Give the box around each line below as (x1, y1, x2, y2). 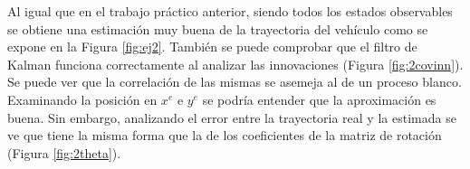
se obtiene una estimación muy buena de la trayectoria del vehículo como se (7, 19, 428, 38)
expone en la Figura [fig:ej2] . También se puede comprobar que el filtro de (7, 37, 417, 56)
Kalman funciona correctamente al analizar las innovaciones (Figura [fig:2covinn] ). (7, 54, 464, 73)
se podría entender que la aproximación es (202, 89, 436, 108)
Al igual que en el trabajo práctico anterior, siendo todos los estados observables (7, 2, 453, 20)
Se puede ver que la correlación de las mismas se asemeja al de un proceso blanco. (7, 72, 462, 91)
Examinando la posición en (7, 89, 158, 108)
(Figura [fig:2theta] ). (7, 143, 121, 162)
